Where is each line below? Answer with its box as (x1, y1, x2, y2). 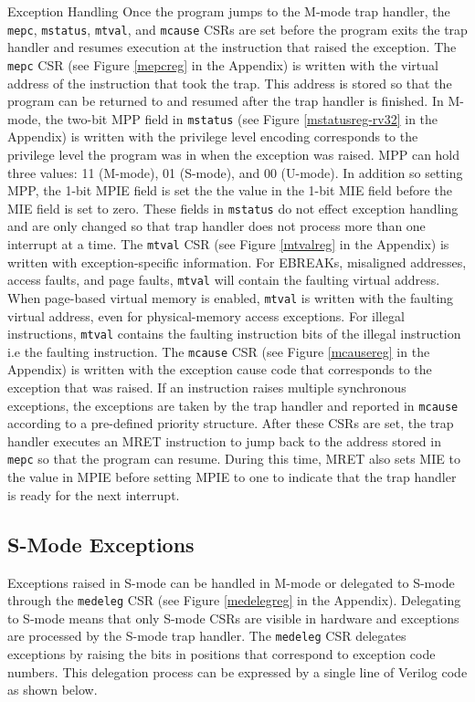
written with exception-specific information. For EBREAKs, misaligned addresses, (7, 252, 467, 271)
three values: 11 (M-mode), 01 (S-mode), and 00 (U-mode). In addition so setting (7, 162, 463, 182)
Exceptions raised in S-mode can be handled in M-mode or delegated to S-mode (7, 572, 455, 592)
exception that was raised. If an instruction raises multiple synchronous (7, 378, 406, 397)
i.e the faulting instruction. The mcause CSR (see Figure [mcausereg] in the (7, 341, 430, 361)
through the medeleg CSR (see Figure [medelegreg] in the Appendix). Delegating (7, 591, 461, 610)
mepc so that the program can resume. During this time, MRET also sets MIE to (7, 449, 460, 468)
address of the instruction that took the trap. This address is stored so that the (7, 73, 452, 92)
